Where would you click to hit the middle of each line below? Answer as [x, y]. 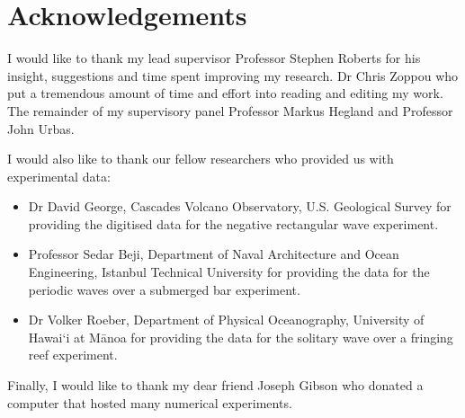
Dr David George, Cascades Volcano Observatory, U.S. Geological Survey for [240, 206]
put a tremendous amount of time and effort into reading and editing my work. [225, 93]
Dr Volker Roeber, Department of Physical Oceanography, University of [226, 320]
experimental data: [59, 176]
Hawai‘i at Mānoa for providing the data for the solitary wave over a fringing [241, 337]
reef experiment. [73, 355]
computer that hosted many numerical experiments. [150, 402]
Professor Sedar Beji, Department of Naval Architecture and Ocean [214, 254]
